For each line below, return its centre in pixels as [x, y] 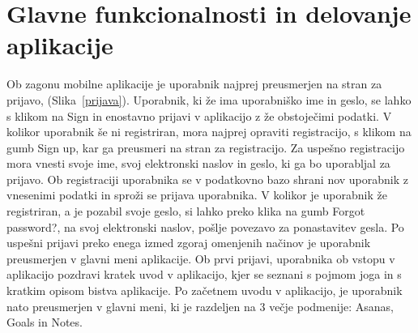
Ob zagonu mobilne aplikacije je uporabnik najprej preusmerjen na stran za [194, 84]
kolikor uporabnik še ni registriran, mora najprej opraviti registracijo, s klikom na [209, 132]
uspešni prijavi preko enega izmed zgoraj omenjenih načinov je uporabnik [189, 243]
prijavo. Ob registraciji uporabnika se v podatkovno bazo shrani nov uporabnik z [208, 179]
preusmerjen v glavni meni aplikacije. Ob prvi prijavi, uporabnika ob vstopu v [201, 258]
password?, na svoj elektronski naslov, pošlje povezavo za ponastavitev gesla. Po [205, 226]
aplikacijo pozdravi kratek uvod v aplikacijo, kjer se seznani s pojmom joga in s [204, 274]
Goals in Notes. [45, 322]
